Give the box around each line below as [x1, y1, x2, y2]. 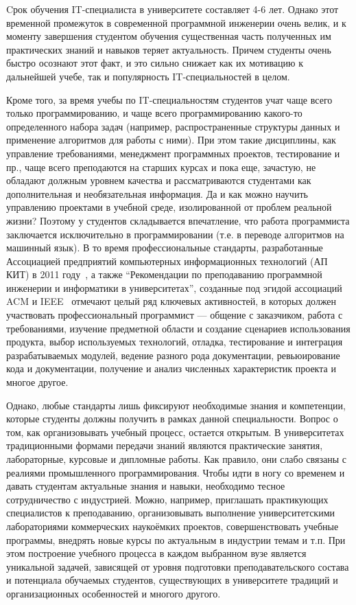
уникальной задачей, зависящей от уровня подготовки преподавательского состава [6, 559, 349, 573]
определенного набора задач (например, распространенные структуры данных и [6, 119, 340, 133]
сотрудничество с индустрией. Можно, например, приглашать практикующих [6, 492, 329, 506]
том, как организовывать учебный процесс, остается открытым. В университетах [6, 424, 344, 439]
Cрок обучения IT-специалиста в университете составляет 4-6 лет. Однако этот [6, 2, 339, 16]
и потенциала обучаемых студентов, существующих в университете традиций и [6, 573, 338, 587]
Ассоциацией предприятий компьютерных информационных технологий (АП [6, 253, 328, 268]
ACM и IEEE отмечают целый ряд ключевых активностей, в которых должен [6, 294, 337, 308]
